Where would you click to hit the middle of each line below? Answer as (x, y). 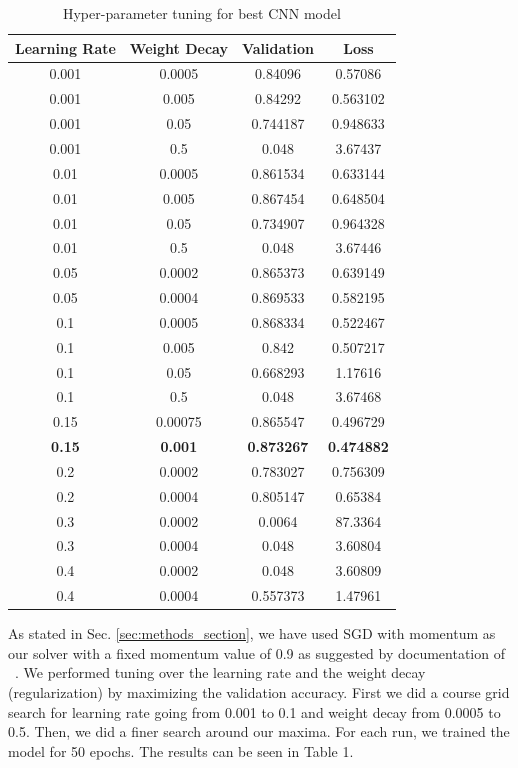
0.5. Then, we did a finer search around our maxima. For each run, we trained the (259, 731)
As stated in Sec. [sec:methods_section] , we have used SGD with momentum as (252, 633)
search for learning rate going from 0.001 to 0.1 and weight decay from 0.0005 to (254, 711)
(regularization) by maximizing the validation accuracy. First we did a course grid (259, 692)
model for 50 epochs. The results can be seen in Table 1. (181, 750)
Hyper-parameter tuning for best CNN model (201, 13)
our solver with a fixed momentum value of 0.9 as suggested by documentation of (256, 652)
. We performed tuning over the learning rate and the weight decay (220, 672)
